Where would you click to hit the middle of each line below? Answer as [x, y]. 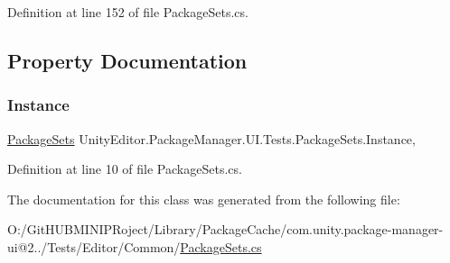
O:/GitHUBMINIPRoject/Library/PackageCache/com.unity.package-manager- [225, 229]
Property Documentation [127, 60]
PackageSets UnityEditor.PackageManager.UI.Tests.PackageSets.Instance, [211, 138]
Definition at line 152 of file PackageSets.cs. [128, 12]
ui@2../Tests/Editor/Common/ [94, 246]
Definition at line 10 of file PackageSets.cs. [125, 169]
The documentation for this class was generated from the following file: [204, 199]
